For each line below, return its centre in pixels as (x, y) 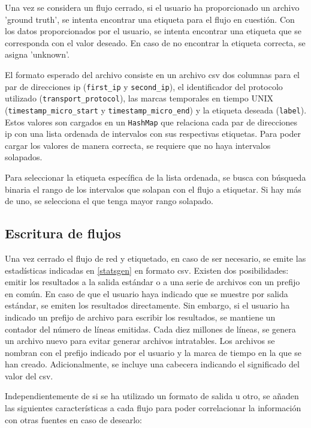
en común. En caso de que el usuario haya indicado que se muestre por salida (147, 293)
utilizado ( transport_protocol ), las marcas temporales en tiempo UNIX (139, 98)
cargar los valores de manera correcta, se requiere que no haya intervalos (138, 145)
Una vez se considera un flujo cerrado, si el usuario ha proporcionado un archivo (152, 7)
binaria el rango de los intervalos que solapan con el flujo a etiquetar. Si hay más (153, 189)
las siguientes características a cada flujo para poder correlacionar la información (153, 408)
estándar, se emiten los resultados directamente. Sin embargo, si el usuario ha (147, 305)
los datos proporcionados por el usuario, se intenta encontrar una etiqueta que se (153, 31)
